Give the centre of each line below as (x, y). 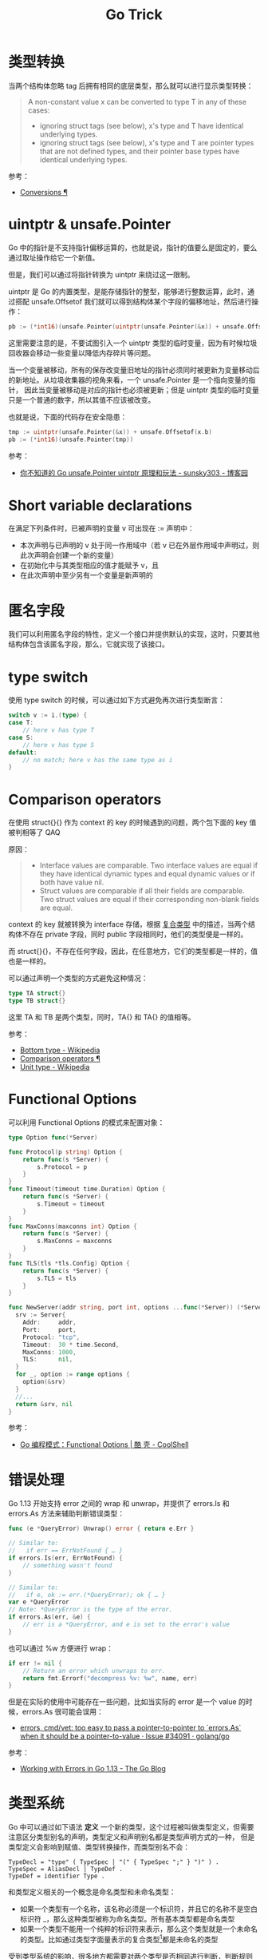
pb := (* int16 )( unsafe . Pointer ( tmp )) (71, 439)
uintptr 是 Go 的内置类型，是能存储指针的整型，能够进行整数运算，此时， (128, 291)
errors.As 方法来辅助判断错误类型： (67, 1514)
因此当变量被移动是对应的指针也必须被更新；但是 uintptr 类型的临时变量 (141, 390)
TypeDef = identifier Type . (57, 1876)
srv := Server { (41, 1315)
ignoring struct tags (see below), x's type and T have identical (142, 125)
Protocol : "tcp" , (51, 1337)
